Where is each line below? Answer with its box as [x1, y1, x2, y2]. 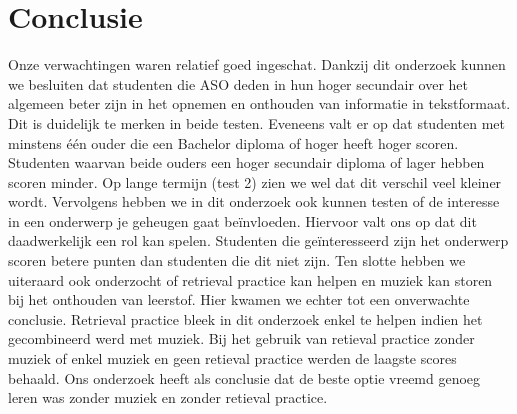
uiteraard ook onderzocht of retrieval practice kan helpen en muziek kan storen [8, 269, 493, 290]
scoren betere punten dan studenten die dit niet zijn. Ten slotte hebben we [8, 250, 466, 271]
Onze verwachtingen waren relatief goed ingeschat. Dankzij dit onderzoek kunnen [8, 54, 506, 75]
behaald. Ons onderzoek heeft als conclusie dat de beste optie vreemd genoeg [8, 367, 481, 388]
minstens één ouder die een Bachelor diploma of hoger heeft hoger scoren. [8, 132, 459, 153]
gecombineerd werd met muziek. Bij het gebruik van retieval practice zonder [8, 328, 475, 349]
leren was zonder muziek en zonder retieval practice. [8, 387, 328, 408]
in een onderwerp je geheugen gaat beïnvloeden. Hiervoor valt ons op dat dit [8, 210, 477, 231]
